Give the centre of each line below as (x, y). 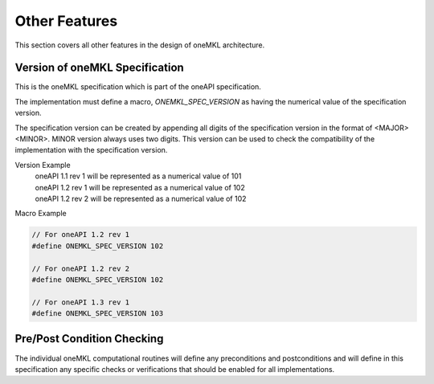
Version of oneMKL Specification (99, 68)
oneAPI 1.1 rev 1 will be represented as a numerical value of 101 (138, 176)
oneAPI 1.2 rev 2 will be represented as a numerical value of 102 (141, 198)
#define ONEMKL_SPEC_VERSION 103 (98, 314)
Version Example (43, 165)
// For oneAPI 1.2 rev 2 (81, 268)
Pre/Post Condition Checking (89, 339)
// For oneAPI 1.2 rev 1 (81, 235)
